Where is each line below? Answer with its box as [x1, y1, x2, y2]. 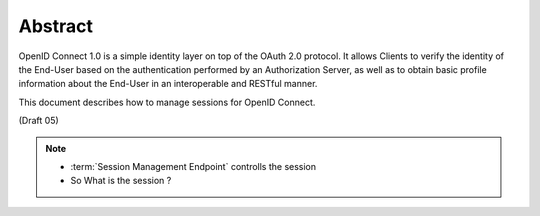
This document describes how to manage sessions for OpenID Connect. [18, 96, 316, 108]
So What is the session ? [70, 175, 172, 187]
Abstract [18, 15, 94, 37]
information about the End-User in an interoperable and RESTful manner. [18, 78, 318, 90]
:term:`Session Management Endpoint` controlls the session [70, 160, 317, 172]
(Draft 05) [18, 115, 59, 127]
